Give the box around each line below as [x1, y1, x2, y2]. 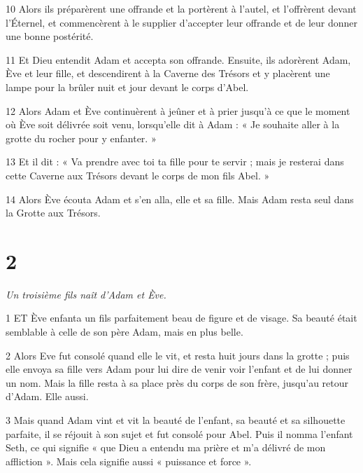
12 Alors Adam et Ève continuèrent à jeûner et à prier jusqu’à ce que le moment [6, 103, 350, 118]
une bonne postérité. [6, 29, 94, 43]
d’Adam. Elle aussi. [6, 389, 89, 404]
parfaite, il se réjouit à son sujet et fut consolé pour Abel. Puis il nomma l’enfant [6, 426, 353, 441]
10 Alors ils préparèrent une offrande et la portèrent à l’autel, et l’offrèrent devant [6, 1, 357, 15]
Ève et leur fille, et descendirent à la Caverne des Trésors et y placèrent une [6, 66, 330, 81]
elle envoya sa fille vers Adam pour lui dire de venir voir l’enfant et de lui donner [6, 362, 353, 376]
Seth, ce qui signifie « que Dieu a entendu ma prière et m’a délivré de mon [6, 440, 326, 455]
